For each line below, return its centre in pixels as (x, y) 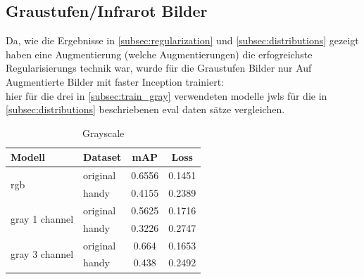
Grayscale (103, 132)
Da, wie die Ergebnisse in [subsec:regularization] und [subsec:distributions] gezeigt (182, 40)
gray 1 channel (42, 219)
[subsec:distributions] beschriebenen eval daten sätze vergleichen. (145, 109)
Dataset (102, 157)
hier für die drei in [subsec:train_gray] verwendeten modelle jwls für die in (167, 95)
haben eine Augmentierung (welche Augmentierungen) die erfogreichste (159, 54)
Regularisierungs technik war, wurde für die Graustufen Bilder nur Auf (159, 68)
